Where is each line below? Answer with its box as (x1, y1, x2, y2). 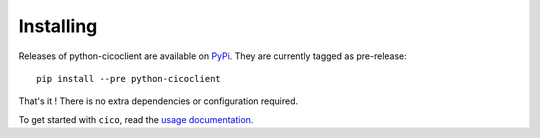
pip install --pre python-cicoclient (36, 73, 222, 84)
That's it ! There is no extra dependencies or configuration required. (18, 95, 299, 107)
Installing (18, 15, 98, 37)
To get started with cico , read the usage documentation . (18, 113, 254, 125)
